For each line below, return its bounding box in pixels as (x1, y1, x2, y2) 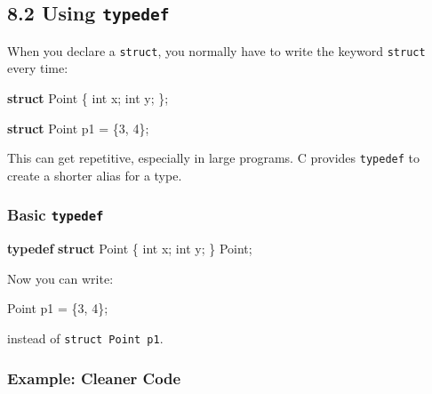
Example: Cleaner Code (7, 366, 181, 389)
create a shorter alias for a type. (7, 165, 182, 184)
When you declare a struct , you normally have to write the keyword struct (7, 41, 426, 60)
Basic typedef (7, 204, 104, 226)
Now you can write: (7, 269, 114, 287)
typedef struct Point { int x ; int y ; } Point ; (7, 239, 252, 258)
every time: (7, 59, 68, 77)
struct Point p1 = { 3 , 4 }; (7, 118, 149, 137)
